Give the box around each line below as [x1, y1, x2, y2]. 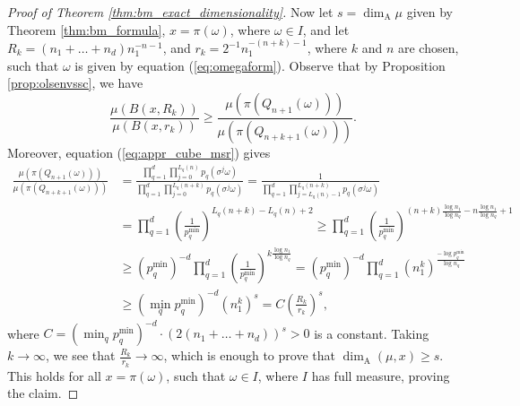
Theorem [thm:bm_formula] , [7, 20, 166, 39]
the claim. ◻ [7, 384, 79, 402]
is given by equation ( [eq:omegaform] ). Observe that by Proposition [74, 56, 446, 74]
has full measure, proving [311, 366, 450, 384]
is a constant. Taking [314, 324, 429, 342]
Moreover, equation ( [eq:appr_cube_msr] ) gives [7, 143, 271, 161]
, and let [302, 20, 350, 39]
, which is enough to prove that [163, 346, 335, 365]
